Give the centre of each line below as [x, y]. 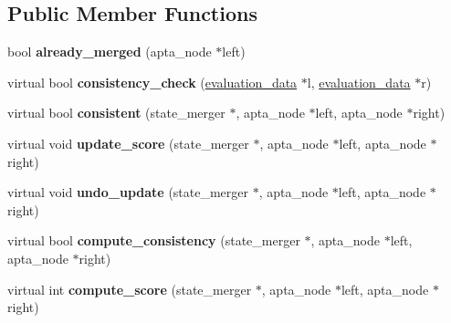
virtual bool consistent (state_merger [116, 113]
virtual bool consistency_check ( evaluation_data [152, 82]
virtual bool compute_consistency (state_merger [154, 240]
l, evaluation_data [359, 82]
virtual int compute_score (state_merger [130, 289]
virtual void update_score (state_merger [128, 143]
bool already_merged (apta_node [110, 52]
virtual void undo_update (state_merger [128, 192]
